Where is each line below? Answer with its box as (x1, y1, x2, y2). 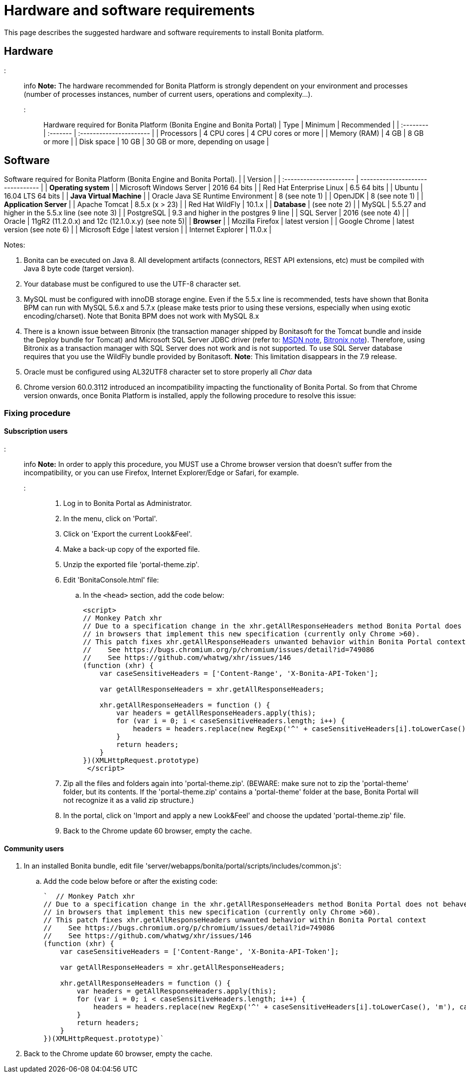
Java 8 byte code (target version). (24, 264, 134, 273)
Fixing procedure (4, 408, 71, 418)
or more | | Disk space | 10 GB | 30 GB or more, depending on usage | (43, 137, 269, 146)
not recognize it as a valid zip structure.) (63, 796, 194, 805)
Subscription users (4, 427, 68, 436)
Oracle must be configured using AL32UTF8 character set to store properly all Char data (24, 368, 312, 376)
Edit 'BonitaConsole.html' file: (63, 576, 159, 584)
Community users (4, 844, 64, 853)
